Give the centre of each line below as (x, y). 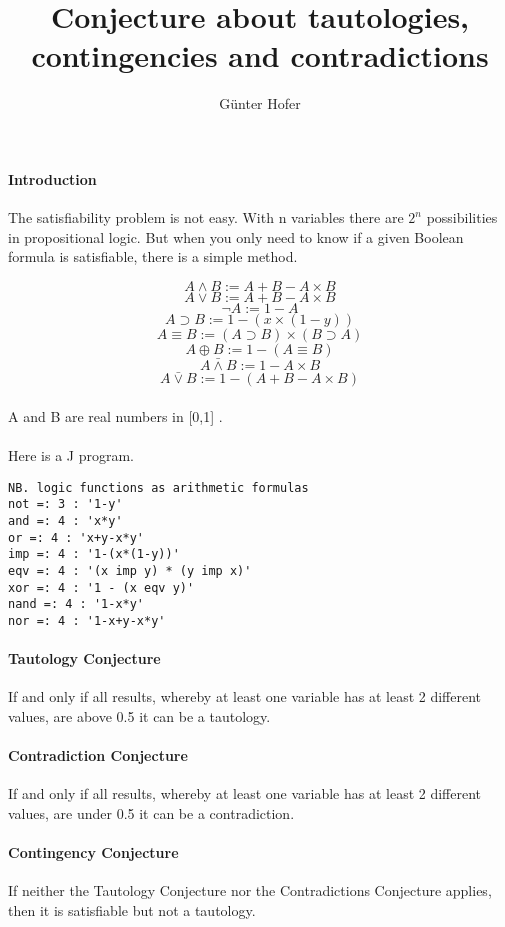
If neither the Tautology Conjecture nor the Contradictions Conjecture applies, (250, 890)
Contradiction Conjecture (98, 755)
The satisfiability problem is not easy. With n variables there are (206, 217)
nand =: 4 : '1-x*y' (76, 604)
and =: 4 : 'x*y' (65, 521)
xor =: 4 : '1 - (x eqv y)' (101, 587)
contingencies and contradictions (260, 55)
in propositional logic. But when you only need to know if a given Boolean (236, 236)
